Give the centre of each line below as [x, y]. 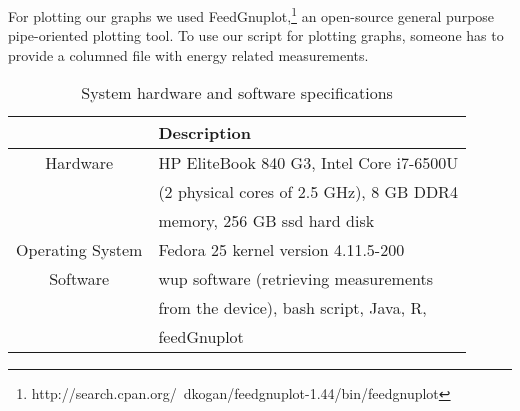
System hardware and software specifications [237, 93]
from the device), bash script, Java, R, [292, 308]
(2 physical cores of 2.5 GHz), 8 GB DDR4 [308, 192]
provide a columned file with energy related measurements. [188, 54]
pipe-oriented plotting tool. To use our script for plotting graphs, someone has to [256, 35]
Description [204, 133]
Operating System [79, 250]
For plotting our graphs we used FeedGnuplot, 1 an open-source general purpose [251, 14]
